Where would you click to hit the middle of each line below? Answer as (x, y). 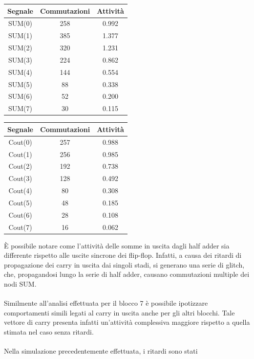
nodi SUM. (20, 284)
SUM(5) (20, 84)
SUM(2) (20, 48)
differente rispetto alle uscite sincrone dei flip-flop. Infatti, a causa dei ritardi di (123, 255)
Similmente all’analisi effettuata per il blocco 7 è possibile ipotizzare (106, 303)
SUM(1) (20, 35)
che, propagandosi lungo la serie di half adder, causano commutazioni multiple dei (127, 274)
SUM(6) (20, 96)
